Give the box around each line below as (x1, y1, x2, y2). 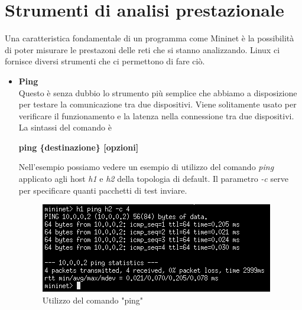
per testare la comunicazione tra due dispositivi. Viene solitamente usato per (18, 98, 297, 110)
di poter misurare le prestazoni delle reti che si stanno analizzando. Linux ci (5, 43, 280, 56)
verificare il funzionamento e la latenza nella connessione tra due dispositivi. (18, 109, 294, 122)
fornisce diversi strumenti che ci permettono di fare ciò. (5, 55, 205, 67)
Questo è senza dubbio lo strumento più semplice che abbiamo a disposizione (18, 86, 297, 99)
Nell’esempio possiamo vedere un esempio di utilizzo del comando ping (18, 161, 274, 173)
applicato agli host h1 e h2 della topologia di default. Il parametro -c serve (18, 172, 288, 185)
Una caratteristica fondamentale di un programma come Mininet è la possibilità (5, 32, 294, 44)
